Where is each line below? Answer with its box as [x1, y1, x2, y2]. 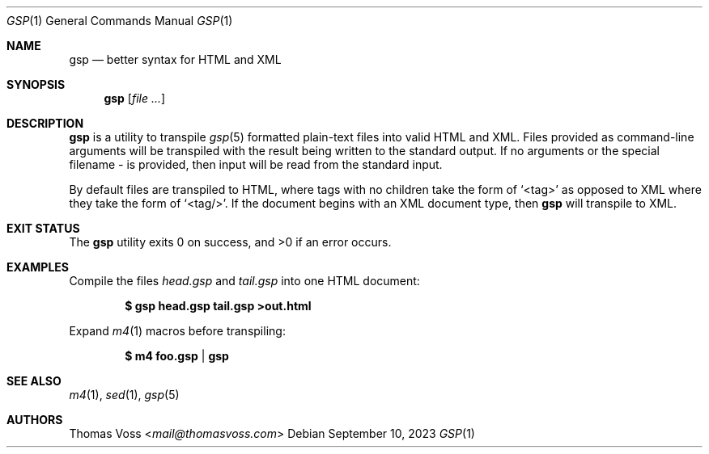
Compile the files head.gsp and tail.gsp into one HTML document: [69, 274, 420, 288]
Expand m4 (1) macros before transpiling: [69, 324, 286, 338]
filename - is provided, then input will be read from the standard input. [69, 158, 443, 171]
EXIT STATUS [6, 221, 80, 235]
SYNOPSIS [6, 78, 66, 91]
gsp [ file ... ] [104, 91, 166, 105]
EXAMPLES [6, 260, 69, 274]
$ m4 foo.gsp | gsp [125, 349, 229, 363]
